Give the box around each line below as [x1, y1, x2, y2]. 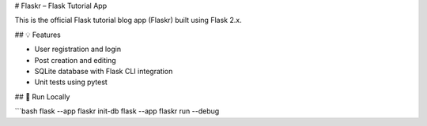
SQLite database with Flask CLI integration [34, 66, 173, 76]
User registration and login [34, 44, 122, 54]
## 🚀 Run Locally [14, 91, 70, 102]
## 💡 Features [14, 30, 61, 39]
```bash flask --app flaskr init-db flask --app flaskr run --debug [14, 106, 220, 116]
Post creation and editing [34, 55, 116, 65]
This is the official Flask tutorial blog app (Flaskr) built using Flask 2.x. [14, 16, 242, 25]
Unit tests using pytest [34, 77, 108, 87]
